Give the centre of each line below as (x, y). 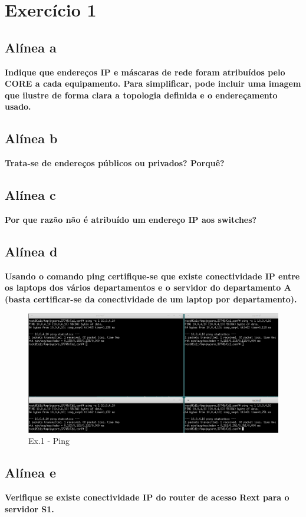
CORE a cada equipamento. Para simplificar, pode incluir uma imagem (153, 83)
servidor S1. (29, 508)
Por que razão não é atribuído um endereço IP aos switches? (131, 219)
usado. (18, 106)
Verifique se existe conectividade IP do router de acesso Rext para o (147, 497)
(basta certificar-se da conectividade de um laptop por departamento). (151, 299)
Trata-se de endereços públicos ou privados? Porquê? (115, 163)
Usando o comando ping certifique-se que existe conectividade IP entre (152, 276)
